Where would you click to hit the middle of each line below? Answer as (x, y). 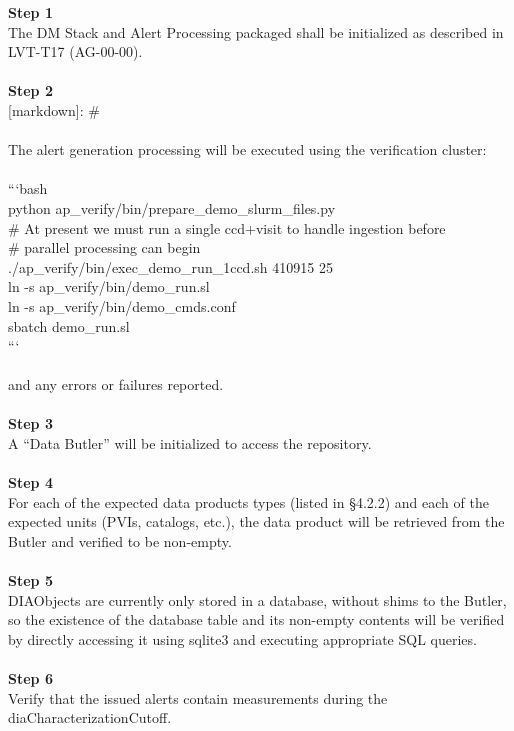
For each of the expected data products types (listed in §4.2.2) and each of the (248, 501)
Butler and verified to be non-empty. (120, 541)
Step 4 (30, 482)
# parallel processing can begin (104, 247)
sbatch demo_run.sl (69, 325)
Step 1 (30, 12)
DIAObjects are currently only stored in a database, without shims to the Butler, (257, 599)
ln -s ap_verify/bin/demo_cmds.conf (122, 305)
